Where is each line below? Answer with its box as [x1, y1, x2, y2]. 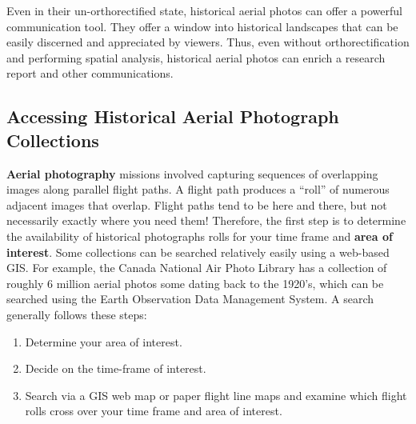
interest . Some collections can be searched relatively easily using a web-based [6, 243, 390, 260]
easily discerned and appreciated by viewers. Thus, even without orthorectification [6, 34, 410, 50]
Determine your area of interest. [25, 333, 182, 350]
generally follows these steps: [6, 306, 147, 322]
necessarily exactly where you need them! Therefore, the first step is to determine [6, 212, 406, 229]
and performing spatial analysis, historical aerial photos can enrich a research [6, 49, 386, 66]
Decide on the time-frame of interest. [25, 360, 206, 377]
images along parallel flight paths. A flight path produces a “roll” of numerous [6, 181, 390, 198]
